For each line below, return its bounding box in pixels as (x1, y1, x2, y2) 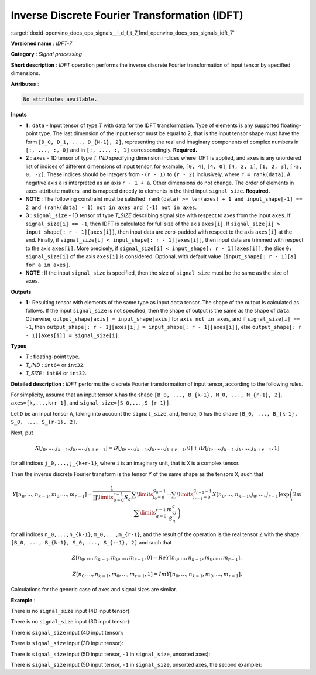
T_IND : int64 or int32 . (25, 361, 85, 368)
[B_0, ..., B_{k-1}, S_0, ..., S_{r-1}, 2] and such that (11, 539, 172, 546)
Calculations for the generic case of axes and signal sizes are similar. (11, 586, 178, 593)
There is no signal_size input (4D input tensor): (11, 608, 131, 615)
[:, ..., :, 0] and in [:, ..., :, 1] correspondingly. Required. (25, 146, 198, 153)
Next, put (11, 429, 33, 436)
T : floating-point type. (25, 353, 80, 360)
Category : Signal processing (11, 50, 82, 58)
